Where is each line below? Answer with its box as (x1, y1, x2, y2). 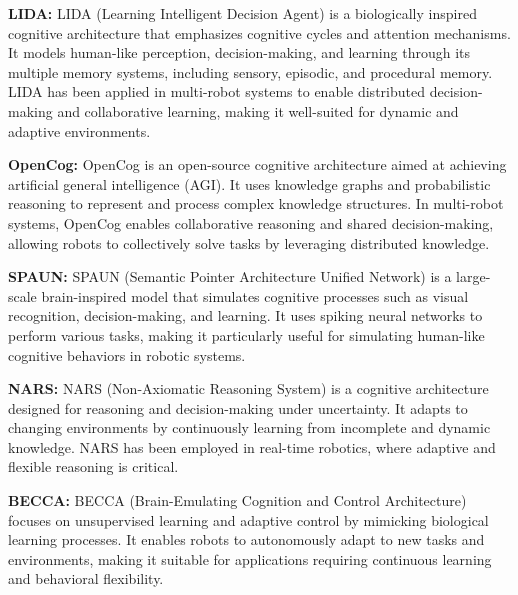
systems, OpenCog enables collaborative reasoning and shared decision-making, (8, 212, 494, 233)
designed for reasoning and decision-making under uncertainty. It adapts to (8, 397, 468, 418)
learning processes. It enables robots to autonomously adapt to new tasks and (8, 529, 485, 550)
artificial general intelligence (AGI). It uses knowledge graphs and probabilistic (8, 173, 491, 194)
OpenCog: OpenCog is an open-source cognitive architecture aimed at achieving (8, 154, 507, 175)
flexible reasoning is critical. (8, 456, 179, 477)
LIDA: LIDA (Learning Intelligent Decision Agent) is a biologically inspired (8, 3, 477, 23)
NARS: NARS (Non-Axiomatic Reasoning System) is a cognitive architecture (8, 378, 489, 399)
